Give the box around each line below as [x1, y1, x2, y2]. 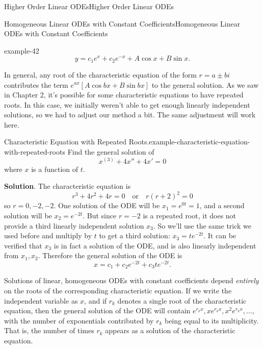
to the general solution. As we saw [151, 79, 259, 90]
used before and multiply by [4, 230, 92, 241]
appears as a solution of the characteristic [105, 325, 235, 336]
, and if [84, 295, 107, 306]
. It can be [203, 230, 236, 241]
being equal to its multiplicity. [164, 315, 259, 326]
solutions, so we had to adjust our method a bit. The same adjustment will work [4, 109, 256, 120]
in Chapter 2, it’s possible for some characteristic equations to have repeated [4, 89, 244, 100]
